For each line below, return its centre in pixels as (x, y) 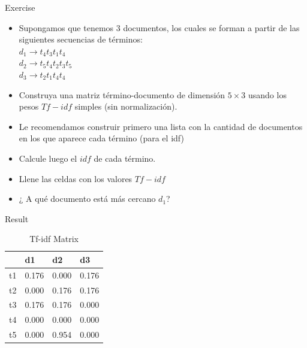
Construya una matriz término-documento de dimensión (122, 94)
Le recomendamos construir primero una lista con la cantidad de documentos (161, 126)
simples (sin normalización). (126, 106)
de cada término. (125, 158)
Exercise (20, 7)
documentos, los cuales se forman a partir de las (211, 27)
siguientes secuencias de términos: (81, 39)
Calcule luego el (48, 158)
